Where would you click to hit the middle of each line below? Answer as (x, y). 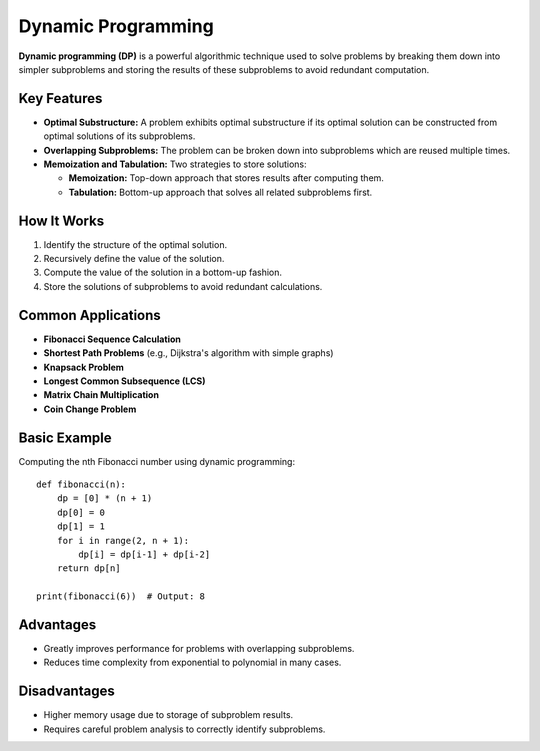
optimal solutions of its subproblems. (119, 136)
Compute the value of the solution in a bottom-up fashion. (163, 272)
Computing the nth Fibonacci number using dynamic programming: (156, 461)
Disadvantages (66, 691)
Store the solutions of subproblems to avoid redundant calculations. (183, 286)
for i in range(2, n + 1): (123, 540)
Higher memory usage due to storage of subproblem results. (168, 715)
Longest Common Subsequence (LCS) (124, 381)
